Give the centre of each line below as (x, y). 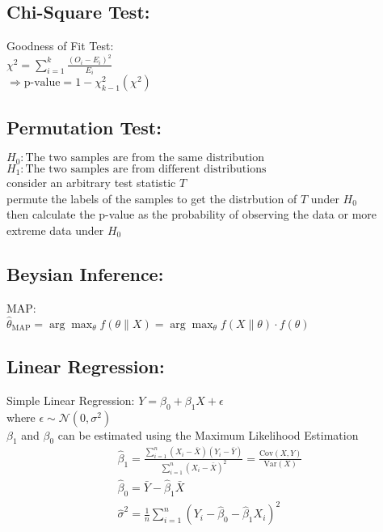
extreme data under (55, 230)
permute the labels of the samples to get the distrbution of (152, 198)
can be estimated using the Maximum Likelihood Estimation (208, 434)
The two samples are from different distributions (146, 169)
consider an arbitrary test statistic (91, 183)
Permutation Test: (84, 127)
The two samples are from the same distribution (145, 158)
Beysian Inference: (85, 274)
